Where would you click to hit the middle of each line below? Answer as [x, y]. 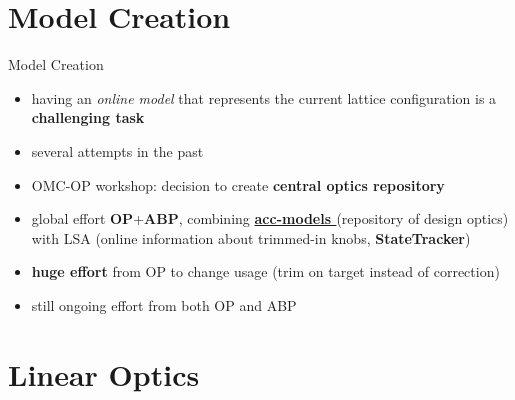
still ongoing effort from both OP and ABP [164, 304]
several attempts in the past [117, 150]
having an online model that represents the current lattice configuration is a [264, 97]
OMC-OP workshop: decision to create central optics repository [238, 184]
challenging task [88, 117]
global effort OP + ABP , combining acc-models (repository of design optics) [270, 218]
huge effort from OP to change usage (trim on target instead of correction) [265, 271]
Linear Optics [104, 373]
